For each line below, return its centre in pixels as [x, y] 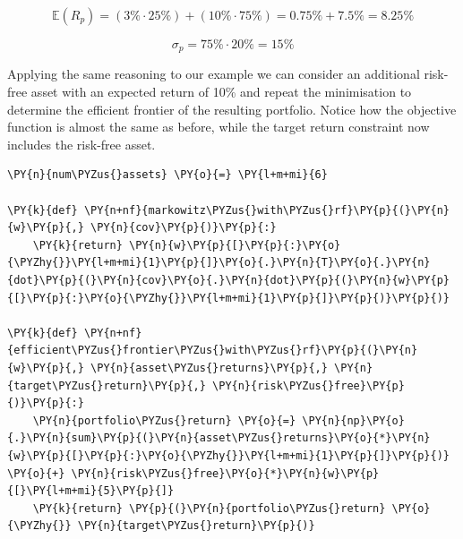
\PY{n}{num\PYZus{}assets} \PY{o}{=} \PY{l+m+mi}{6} [167, 175]
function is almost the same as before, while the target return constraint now [219, 127]
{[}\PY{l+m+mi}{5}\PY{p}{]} [91, 491]
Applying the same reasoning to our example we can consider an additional [214, 74]
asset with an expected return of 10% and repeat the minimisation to [221, 92]
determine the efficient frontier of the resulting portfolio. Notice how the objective [232, 109]
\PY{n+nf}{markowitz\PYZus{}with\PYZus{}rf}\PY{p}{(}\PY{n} [266, 210]
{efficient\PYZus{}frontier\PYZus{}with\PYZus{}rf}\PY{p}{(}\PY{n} [213, 351]
